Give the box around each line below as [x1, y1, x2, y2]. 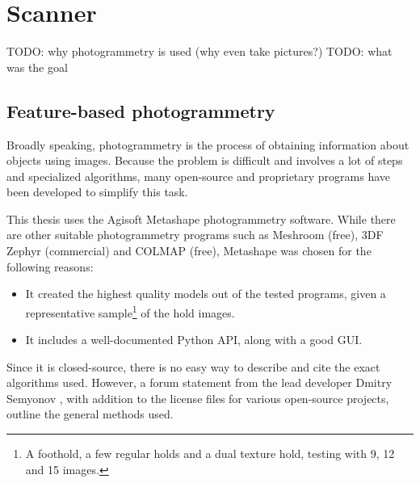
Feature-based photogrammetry [6, 98, 275, 123]
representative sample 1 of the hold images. [25, 301, 235, 321]
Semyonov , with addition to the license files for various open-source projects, [6, 389, 389, 406]
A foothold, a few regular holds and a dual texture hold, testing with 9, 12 [25, 445, 395, 462]
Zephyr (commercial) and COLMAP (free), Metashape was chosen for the [6, 242, 372, 259]
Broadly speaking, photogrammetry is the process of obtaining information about [6, 136, 409, 153]
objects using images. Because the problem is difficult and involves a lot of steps [6, 152, 403, 169]
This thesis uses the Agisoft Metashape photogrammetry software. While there [6, 210, 396, 227]
